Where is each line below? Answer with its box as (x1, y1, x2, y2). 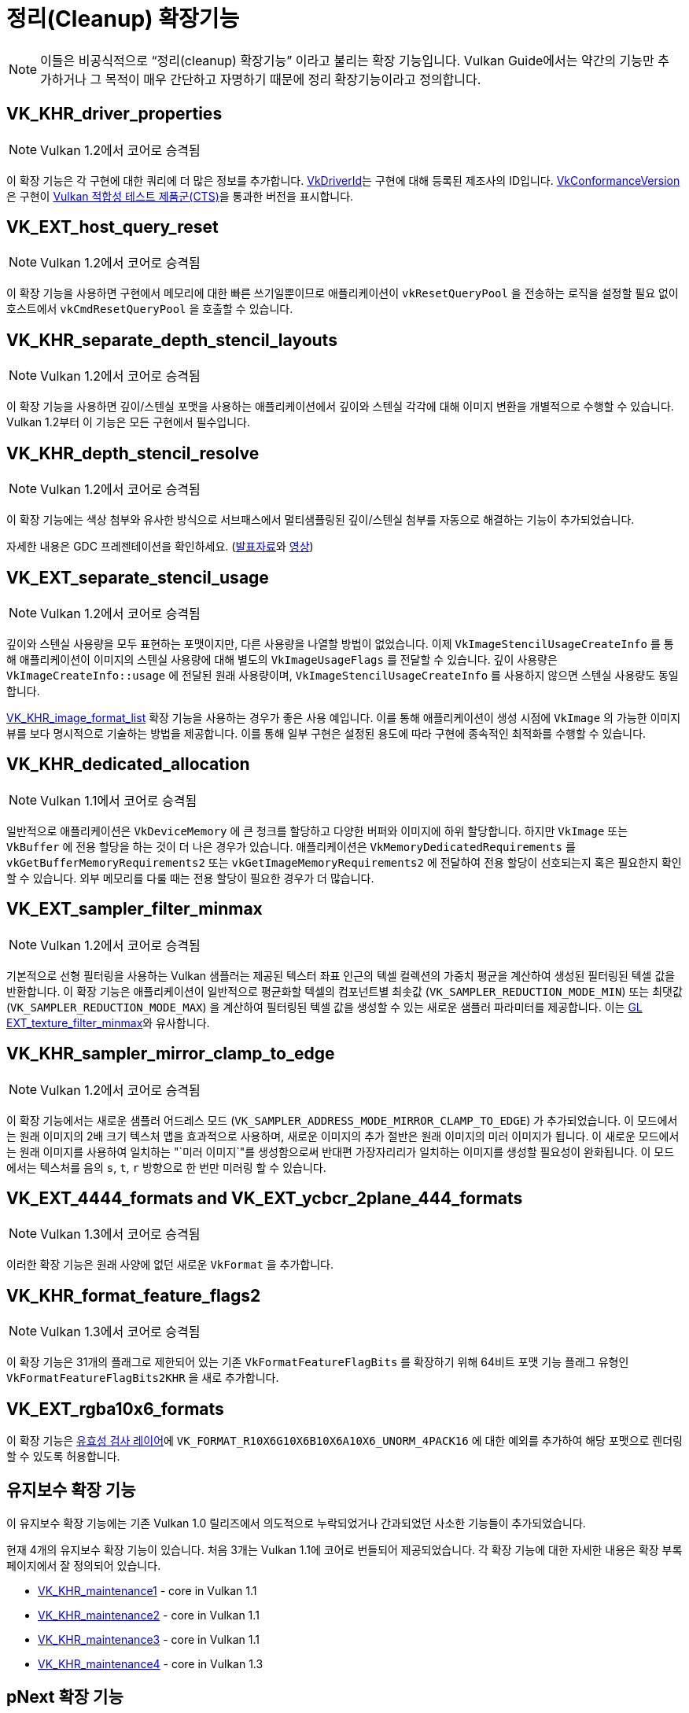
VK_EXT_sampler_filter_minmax (6, 899, 263, 919)
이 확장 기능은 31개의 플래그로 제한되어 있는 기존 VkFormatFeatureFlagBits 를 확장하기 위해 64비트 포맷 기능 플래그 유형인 (6, 1355, 629, 1369)
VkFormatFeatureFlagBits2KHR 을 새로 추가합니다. (6, 1371, 279, 1385)
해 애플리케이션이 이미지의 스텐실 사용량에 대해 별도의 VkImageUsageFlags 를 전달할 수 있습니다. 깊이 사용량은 (6, 652, 558, 666)
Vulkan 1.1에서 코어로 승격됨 (40, 792, 197, 809)
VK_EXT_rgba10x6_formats (6, 1398, 224, 1419)
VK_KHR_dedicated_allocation (6, 754, 250, 775)
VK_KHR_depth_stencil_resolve (6, 443, 260, 463)
